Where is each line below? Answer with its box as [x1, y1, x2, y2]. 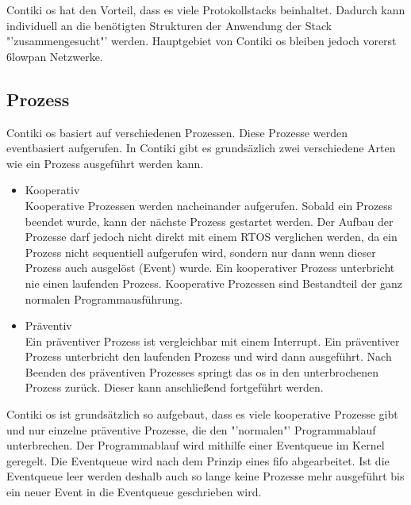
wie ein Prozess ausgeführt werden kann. [6, 155, 204, 171]
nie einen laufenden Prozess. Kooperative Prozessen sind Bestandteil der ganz [25, 274, 403, 291]
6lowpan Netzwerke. [6, 48, 103, 64]
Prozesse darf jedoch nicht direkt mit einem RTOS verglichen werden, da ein [25, 228, 398, 245]
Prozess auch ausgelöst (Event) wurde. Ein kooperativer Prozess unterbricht [25, 259, 395, 276]
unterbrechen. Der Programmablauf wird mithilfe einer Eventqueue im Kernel [6, 437, 385, 453]
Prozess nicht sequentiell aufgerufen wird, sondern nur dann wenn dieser [25, 243, 376, 260]
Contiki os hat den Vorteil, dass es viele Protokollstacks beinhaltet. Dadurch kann [6, 2, 405, 17]
